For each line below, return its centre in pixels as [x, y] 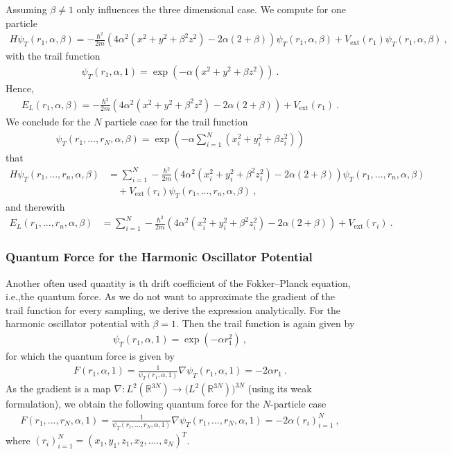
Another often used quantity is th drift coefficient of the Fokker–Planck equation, [178, 282]
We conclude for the [48, 121]
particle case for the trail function [176, 121]
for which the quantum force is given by [90, 356]
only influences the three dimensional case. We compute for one [211, 9]
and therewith [35, 206]
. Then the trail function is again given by [266, 323]
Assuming [26, 9]
